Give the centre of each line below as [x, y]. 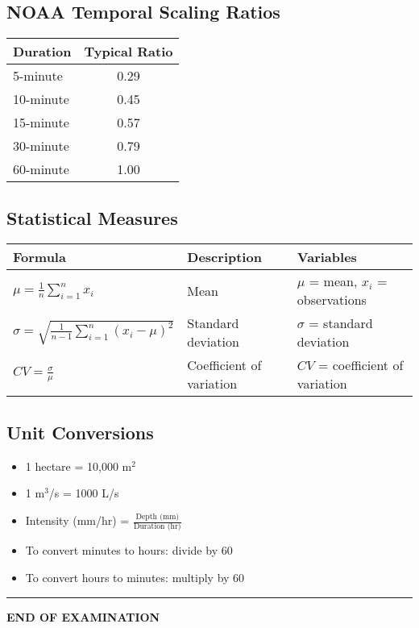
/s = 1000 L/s [84, 493]
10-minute [41, 99]
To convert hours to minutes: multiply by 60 [135, 578]
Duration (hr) [157, 527]
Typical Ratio [129, 52]
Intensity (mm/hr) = [77, 520]
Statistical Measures [92, 217]
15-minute [41, 123]
